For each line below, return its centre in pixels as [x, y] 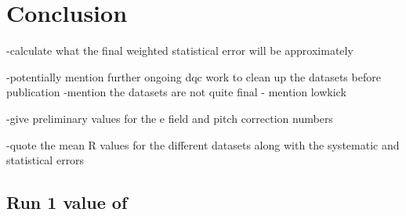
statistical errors [45, 160]
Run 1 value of [67, 202]
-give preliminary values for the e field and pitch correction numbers [170, 118]
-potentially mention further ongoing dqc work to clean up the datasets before [194, 76]
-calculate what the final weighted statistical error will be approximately [180, 50]
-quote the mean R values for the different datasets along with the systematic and [203, 144]
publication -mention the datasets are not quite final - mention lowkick [176, 92]
